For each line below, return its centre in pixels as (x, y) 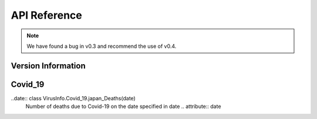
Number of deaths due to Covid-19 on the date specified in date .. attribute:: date (123, 106)
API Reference (46, 15)
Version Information (48, 66)
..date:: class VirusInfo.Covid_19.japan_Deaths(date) (73, 98)
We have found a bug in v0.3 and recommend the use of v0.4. (102, 46)
